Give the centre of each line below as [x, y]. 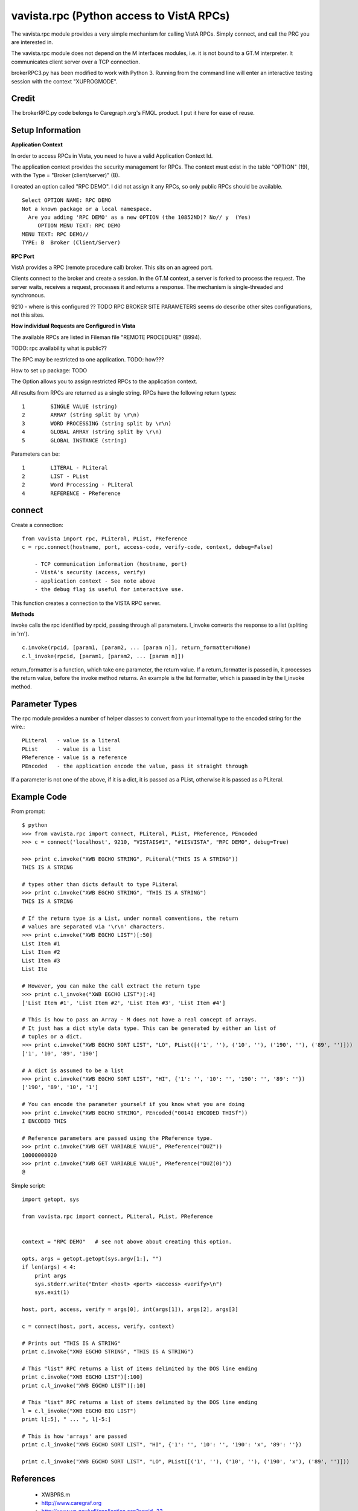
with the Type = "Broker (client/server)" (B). [66, 175]
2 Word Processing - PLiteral [78, 485]
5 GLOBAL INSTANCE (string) [75, 440]
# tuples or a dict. [52, 1037]
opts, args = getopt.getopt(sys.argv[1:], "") [92, 1258]
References [33, 1479]
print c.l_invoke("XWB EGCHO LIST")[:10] [84, 1385]
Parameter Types [44, 704]
